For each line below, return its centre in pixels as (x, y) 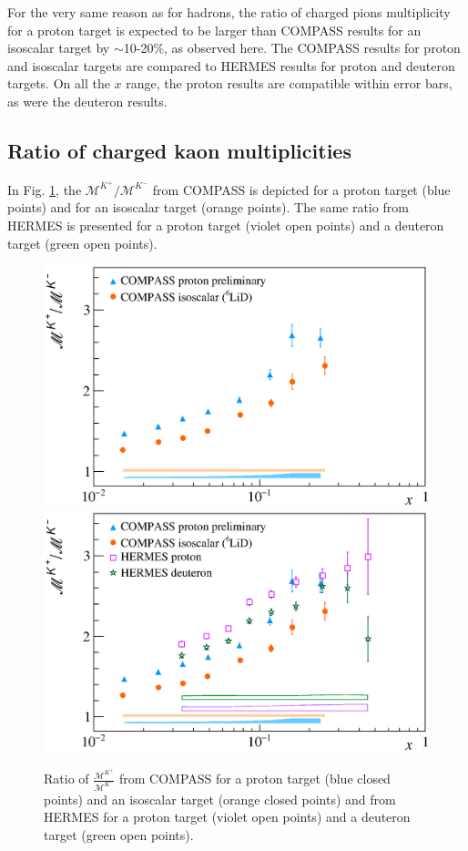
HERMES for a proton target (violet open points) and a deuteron (227, 817)
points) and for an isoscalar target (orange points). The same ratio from (208, 207)
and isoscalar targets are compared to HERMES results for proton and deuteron (231, 65)
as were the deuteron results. (87, 101)
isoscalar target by (59, 48)
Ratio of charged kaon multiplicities (179, 150)
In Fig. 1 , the (45, 189)
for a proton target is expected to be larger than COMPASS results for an (214, 30)
